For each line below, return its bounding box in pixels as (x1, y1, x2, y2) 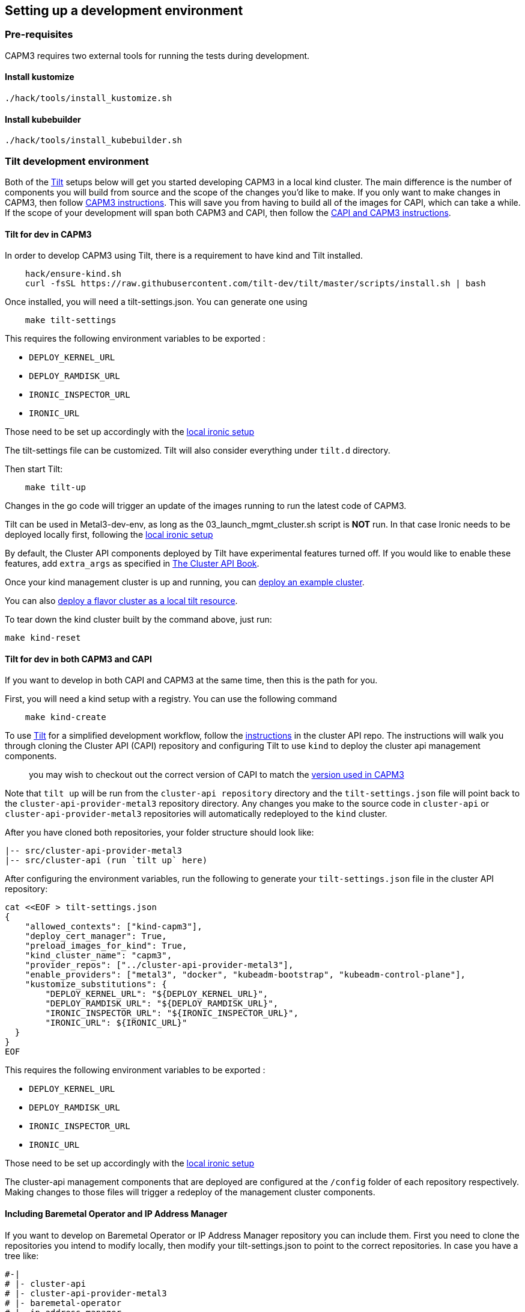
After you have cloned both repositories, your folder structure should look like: (5, 827, 314, 838)
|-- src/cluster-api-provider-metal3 (5, 846, 183, 856)
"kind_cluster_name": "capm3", (25, 950, 172, 961)
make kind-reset (5, 633, 81, 643)
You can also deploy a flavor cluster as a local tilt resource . (5, 596, 238, 606)
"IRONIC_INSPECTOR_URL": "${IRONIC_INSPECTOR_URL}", (45, 1008, 299, 1018)
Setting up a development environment (5, 3, 243, 18)
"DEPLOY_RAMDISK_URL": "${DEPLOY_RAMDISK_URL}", (45, 999, 279, 1009)
